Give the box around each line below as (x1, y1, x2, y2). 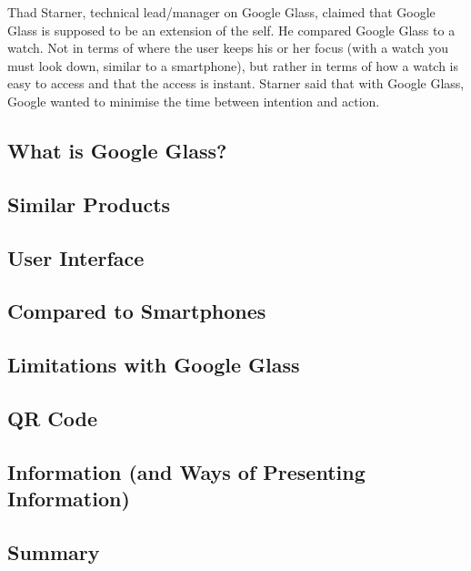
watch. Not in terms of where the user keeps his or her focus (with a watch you (7, 38, 449, 57)
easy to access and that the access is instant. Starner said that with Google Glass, (7, 74, 465, 93)
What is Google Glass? (7, 136, 227, 164)
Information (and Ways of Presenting (7, 457, 366, 485)
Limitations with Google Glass (7, 351, 300, 379)
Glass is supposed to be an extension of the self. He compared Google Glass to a (7, 20, 456, 39)
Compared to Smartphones (7, 297, 266, 325)
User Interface (7, 243, 145, 271)
